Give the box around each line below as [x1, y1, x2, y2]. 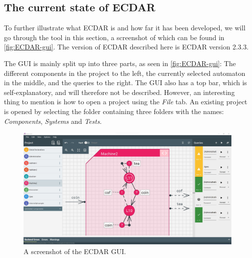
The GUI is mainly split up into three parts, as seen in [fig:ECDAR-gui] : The [4, 58, 236, 68]
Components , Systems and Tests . [4, 116, 102, 126]
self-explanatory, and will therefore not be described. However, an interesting [4, 87, 235, 97]
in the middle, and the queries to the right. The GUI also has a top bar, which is [4, 77, 247, 88]
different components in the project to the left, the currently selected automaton [4, 68, 246, 78]
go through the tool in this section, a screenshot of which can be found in [4, 32, 225, 42]
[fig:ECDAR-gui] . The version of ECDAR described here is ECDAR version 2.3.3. [4, 42, 249, 52]
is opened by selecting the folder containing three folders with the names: [4, 106, 224, 116]
